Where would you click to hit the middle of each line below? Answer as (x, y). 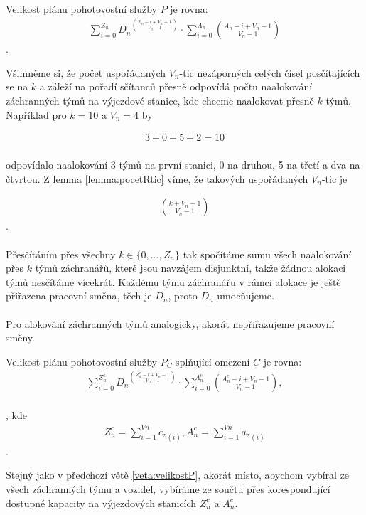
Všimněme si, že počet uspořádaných (86, 72)
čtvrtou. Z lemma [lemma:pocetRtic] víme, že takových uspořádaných (157, 178)
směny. (20, 338)
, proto (183, 296)
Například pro (36, 114)
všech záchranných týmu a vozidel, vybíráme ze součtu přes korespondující (168, 489)
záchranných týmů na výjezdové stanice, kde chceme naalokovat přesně (160, 100)
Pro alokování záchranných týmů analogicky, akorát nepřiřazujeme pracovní (170, 323)
